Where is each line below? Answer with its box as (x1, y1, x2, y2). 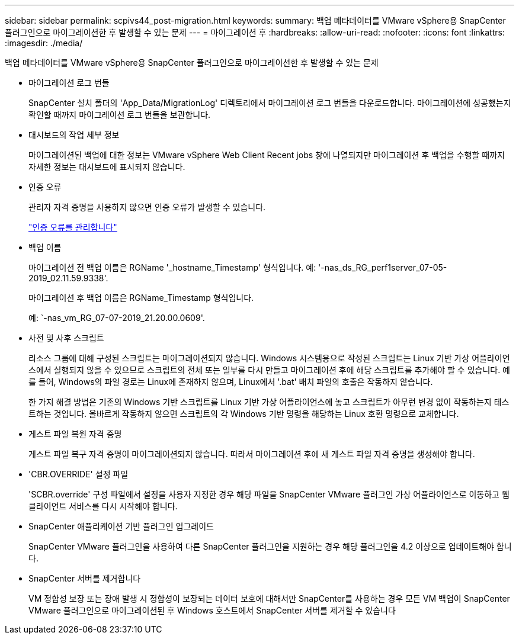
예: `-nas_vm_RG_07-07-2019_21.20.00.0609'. (28, 313, 205, 323)
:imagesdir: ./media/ (5, 38, 83, 48)
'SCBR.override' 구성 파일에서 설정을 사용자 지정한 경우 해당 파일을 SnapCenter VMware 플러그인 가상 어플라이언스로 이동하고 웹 (28, 489, 510, 499)
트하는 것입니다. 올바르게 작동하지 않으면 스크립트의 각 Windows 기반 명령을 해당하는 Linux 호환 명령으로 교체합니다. (28, 409, 459, 419)
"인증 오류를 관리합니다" (28, 222, 117, 232)
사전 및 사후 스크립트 (28, 333, 104, 343)
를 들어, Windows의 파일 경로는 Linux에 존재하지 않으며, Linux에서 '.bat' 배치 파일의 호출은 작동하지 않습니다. (28, 377, 433, 387)
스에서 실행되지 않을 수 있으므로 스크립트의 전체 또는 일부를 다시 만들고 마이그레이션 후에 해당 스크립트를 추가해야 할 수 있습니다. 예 (28, 365, 511, 375)
